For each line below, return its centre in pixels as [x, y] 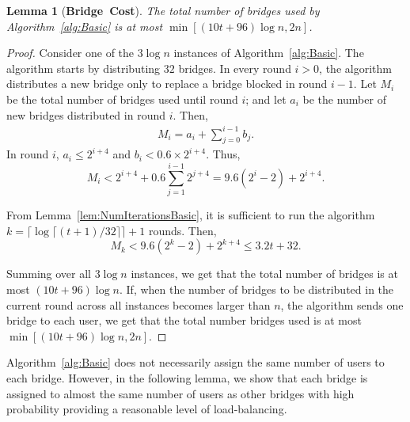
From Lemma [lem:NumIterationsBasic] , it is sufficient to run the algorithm [191, 215]
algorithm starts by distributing [84, 68]
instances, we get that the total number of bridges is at [264, 274]
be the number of [344, 99]
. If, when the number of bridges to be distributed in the [257, 289]
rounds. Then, [182, 230]
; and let [266, 99]
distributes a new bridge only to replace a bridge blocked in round [167, 84]
